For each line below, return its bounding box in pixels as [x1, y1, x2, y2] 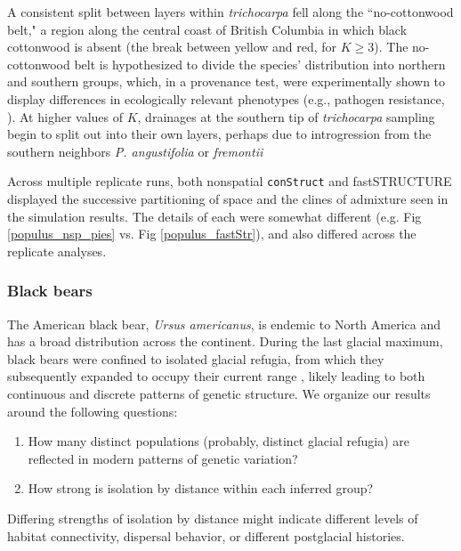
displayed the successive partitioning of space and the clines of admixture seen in [7, 190, 449, 207]
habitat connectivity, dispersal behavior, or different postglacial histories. [7, 526, 405, 545]
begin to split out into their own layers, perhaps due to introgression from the [7, 125, 432, 143]
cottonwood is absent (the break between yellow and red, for [7, 37, 337, 56]
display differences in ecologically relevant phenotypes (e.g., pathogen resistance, [7, 89, 445, 108]
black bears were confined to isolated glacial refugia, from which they [7, 349, 384, 368]
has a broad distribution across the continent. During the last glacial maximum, [7, 332, 443, 351]
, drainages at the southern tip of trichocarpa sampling [137, 107, 435, 126]
